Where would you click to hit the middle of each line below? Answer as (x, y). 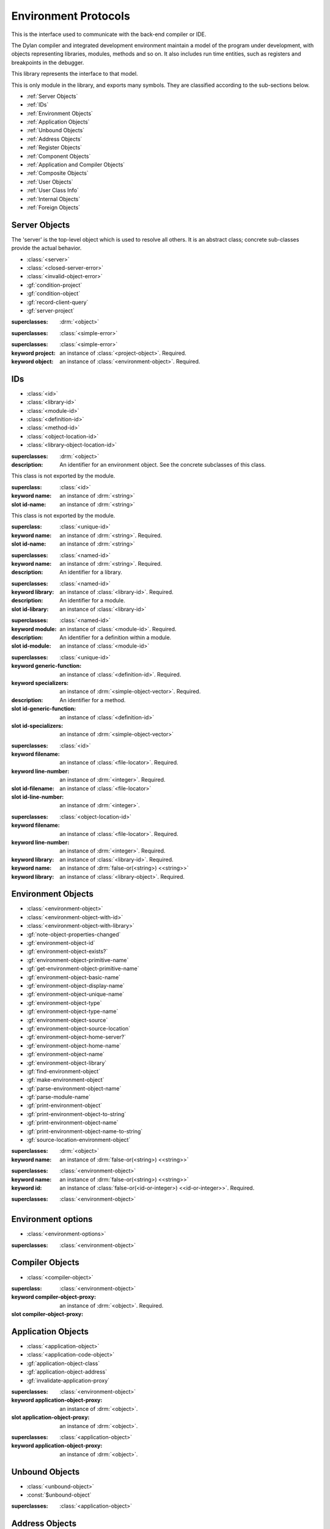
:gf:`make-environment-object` (65, 1080)
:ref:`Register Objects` (54, 147)
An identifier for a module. (92, 601)
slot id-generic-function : (44, 709)
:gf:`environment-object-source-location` (79, 1028)
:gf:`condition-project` (54, 285)
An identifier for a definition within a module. (116, 638)
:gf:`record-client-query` (57, 302)
